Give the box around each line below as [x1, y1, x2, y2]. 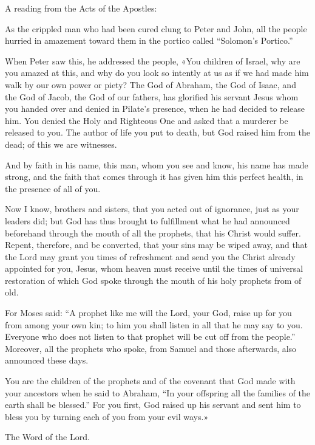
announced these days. [5, 354, 89, 367]
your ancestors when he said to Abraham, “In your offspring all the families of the [5, 386, 311, 399]
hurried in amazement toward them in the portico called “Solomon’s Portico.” [5, 34, 293, 47]
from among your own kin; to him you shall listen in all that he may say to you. [5, 318, 303, 331]
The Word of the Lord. [5, 430, 90, 443]
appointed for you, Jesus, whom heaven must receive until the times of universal [5, 262, 303, 275]
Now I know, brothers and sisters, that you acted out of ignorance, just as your [5, 202, 299, 215]
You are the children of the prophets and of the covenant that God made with [5, 374, 296, 387]
